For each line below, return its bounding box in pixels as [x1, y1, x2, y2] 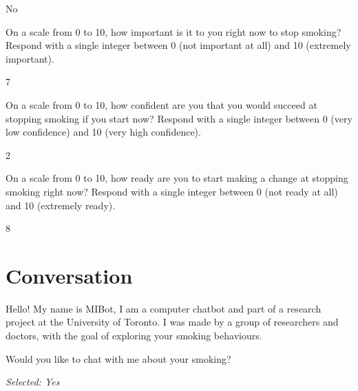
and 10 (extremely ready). [6, 198, 116, 212]
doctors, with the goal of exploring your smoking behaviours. [6, 328, 262, 343]
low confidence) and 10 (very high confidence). [6, 125, 201, 139]
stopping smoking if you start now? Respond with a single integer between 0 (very [6, 111, 352, 125]
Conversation [6, 261, 133, 289]
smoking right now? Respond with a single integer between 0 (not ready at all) [6, 184, 338, 198]
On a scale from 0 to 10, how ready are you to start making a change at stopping [6, 171, 348, 185]
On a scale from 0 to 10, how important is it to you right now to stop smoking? [6, 24, 341, 39]
